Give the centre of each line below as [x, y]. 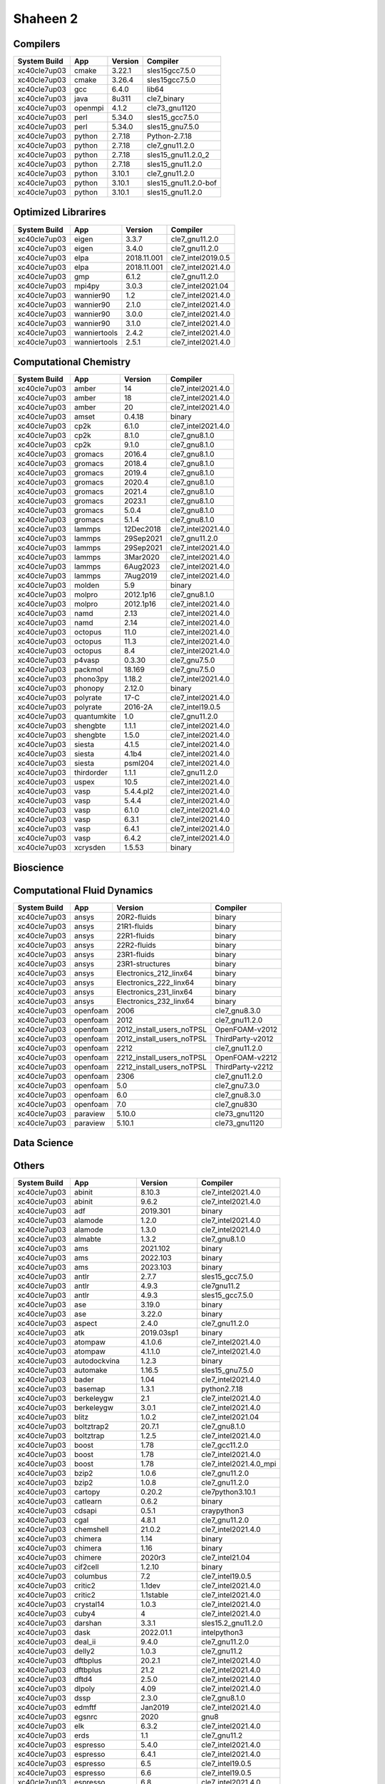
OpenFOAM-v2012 [246, 1029]
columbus [91, 1576]
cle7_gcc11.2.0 [225, 1445]
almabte [87, 1240]
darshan [88, 1623]
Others [29, 1166]
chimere [88, 1558]
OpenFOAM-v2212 [246, 1058]
